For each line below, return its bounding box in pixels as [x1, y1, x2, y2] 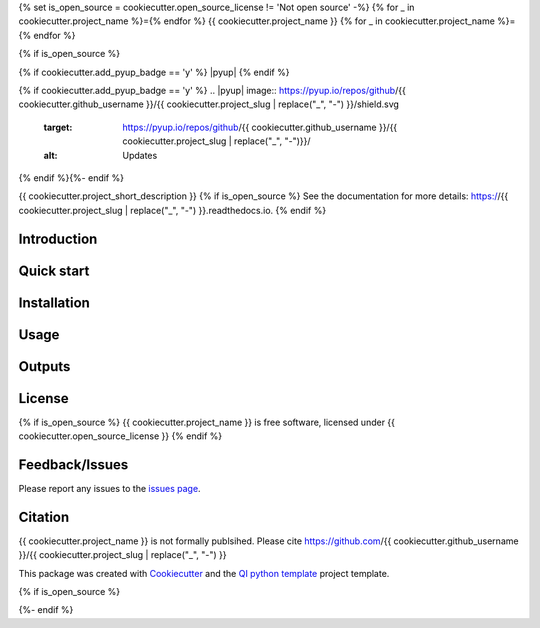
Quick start [18, 262, 90, 279]
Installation [18, 294, 90, 311]
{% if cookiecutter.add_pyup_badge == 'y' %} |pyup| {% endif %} [18, 66, 290, 78]
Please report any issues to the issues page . [18, 482, 201, 494]
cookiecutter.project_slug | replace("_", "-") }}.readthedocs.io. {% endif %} [18, 204, 327, 216]
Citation [18, 508, 70, 525]
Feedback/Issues [18, 456, 129, 473]
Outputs [18, 358, 71, 375]
